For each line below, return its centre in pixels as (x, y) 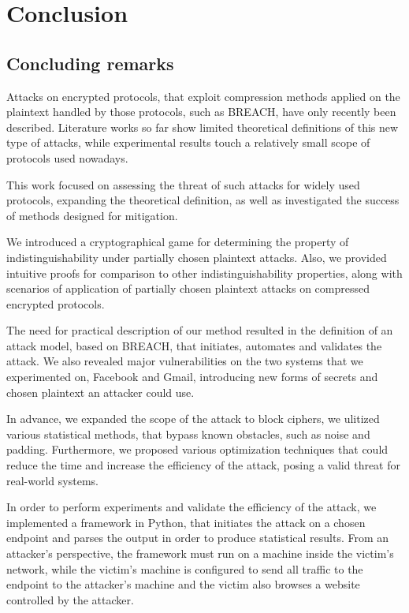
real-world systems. (52, 480)
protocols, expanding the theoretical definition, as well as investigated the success (203, 200)
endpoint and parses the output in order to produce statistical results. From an (198, 538)
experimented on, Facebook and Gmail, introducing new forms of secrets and (192, 377)
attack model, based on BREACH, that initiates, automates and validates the (194, 345)
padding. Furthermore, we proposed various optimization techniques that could (197, 449)
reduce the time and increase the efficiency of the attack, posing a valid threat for (203, 465)
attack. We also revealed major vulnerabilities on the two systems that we (185, 361)
